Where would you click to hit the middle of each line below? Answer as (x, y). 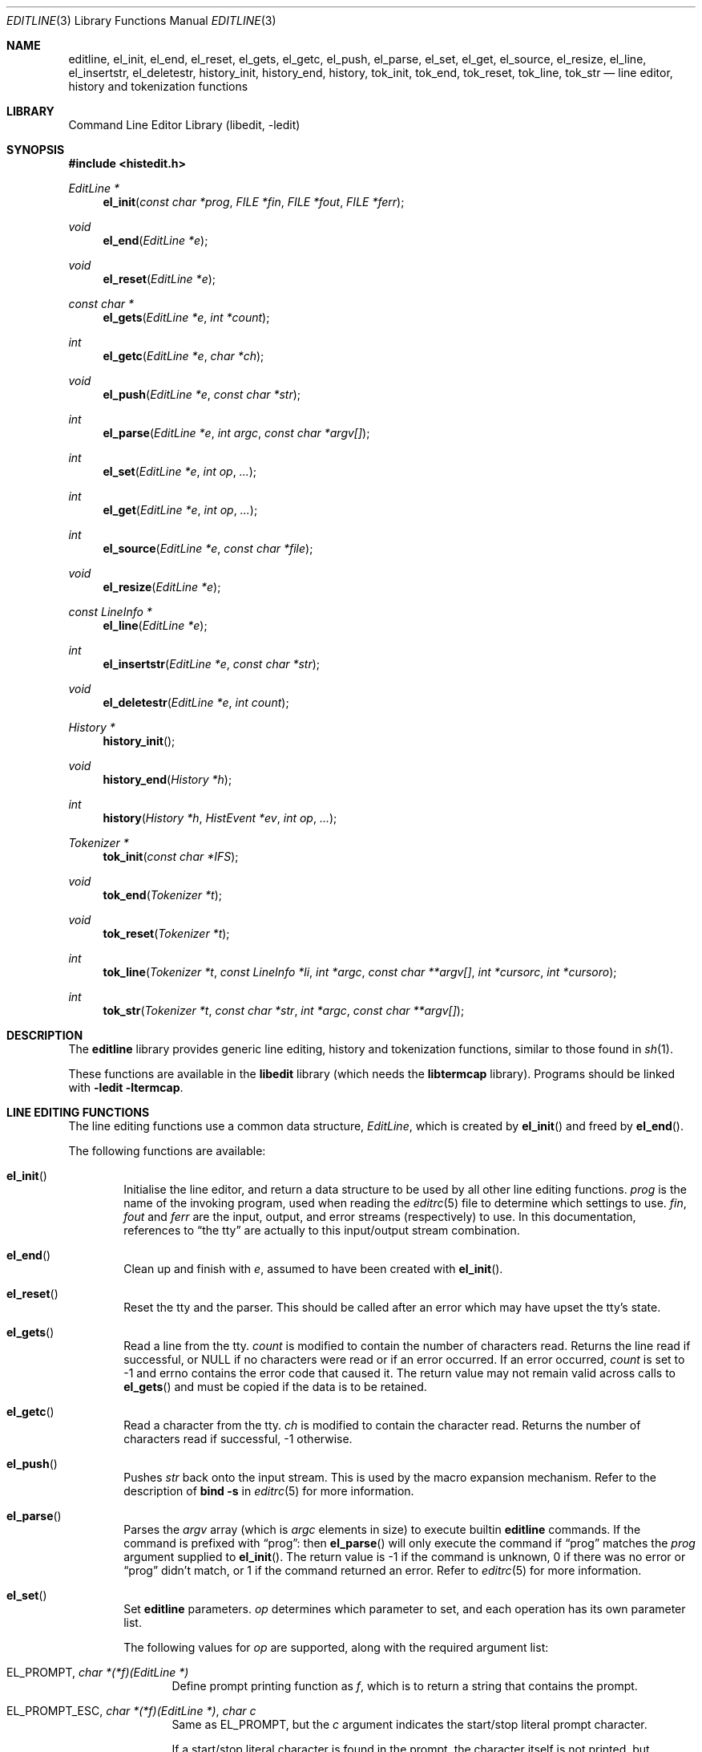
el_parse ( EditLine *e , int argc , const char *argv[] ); (236, 433)
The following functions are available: (167, 1151)
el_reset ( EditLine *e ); (159, 279)
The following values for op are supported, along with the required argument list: (336, 1647)
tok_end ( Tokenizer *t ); (162, 895)
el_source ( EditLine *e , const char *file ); (208, 548)
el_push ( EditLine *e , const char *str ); (202, 394)
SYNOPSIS (36, 150)
